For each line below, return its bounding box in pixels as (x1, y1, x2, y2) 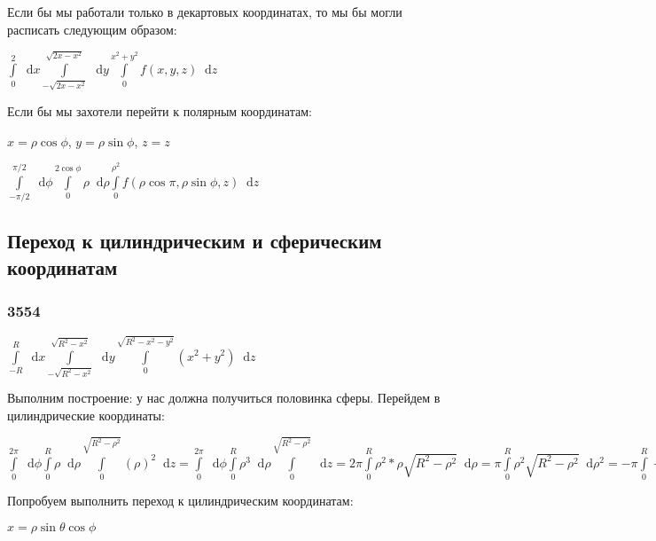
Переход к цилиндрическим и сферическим (7, 227, 382, 255)
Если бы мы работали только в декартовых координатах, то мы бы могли (7, 3, 402, 20)
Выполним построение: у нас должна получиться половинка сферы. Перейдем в (7, 388, 441, 407)
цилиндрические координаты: (7, 405, 165, 424)
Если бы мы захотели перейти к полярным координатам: (7, 102, 312, 121)
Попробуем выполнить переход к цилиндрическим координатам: (7, 490, 354, 509)
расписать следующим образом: (7, 20, 177, 38)
